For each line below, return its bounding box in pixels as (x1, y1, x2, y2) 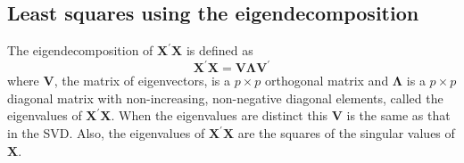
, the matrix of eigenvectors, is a (54, 71, 231, 90)
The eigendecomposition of (7, 41, 153, 60)
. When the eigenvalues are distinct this (111, 106, 328, 125)
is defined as (186, 41, 253, 60)
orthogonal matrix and (265, 71, 389, 90)
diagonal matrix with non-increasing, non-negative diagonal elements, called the (7, 88, 443, 107)
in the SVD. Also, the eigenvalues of (7, 124, 205, 143)
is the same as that (346, 106, 451, 125)
